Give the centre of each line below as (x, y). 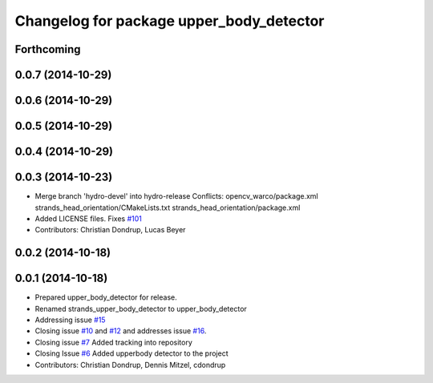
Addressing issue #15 (70, 320)
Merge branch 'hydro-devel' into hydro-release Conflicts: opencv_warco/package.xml (176, 196)
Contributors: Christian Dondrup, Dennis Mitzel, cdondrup (130, 365)
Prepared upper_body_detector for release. (106, 297)
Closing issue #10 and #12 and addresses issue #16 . (121, 331)
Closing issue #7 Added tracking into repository (113, 342)
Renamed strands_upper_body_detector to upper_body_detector (141, 308)
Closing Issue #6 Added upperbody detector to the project (132, 353)
